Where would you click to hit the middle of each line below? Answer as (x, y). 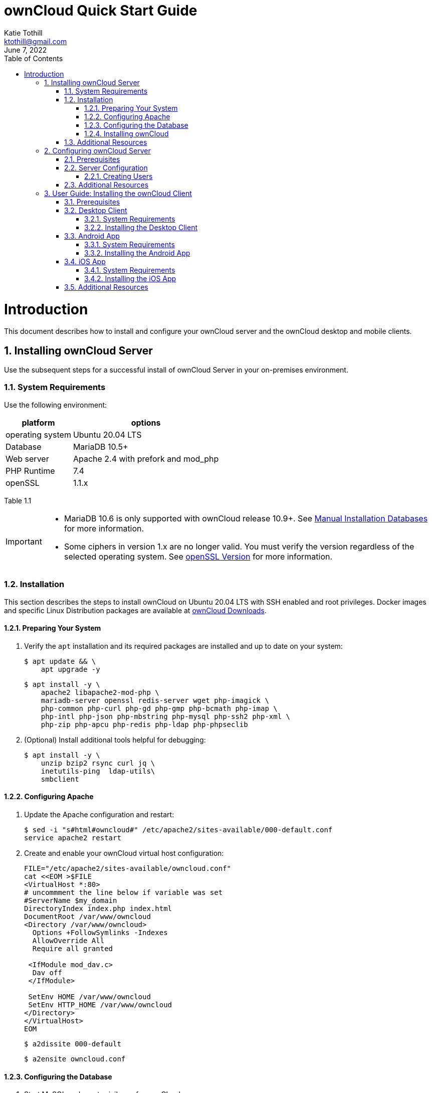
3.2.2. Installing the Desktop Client (141, 227)
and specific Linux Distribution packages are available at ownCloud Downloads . (135, 610)
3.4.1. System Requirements (130, 270)
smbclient (60, 779)
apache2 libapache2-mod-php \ (100, 692)
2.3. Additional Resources (106, 185)
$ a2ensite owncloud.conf (75, 1059)
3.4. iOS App (85, 261)
